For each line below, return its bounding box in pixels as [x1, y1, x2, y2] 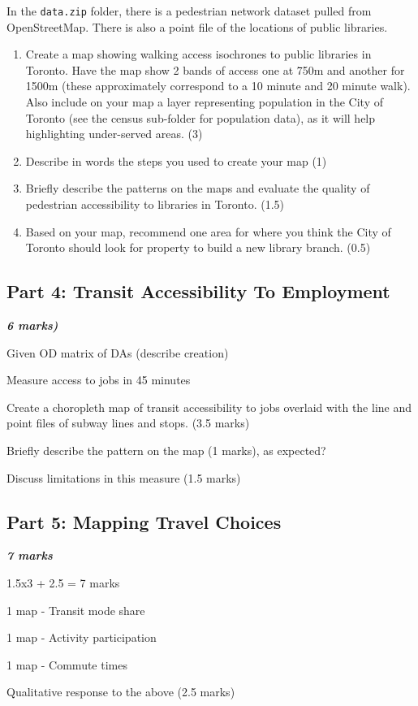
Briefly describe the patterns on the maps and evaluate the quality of [25, 180, 370, 197]
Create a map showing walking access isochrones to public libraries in [25, 45, 372, 63]
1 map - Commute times [6, 656, 127, 673]
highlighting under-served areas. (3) [25, 125, 203, 142]
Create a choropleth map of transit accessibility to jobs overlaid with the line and [6, 398, 412, 415]
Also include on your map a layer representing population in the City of [25, 93, 383, 110]
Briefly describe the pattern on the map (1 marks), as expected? [6, 441, 326, 458]
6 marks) [6, 316, 58, 333]
